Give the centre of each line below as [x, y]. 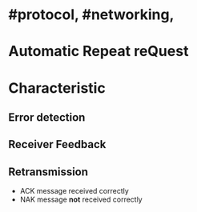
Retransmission [48, 172]
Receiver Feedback [57, 144]
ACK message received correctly [74, 191]
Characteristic [57, 88]
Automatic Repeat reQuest [98, 52]
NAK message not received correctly [81, 200]
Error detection [47, 117]
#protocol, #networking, [91, 15]
